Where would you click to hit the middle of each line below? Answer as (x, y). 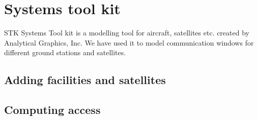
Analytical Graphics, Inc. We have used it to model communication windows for (129, 42)
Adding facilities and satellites (85, 80)
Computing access (52, 110)
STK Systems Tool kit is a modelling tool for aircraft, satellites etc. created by (127, 33)
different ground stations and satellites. (65, 52)
